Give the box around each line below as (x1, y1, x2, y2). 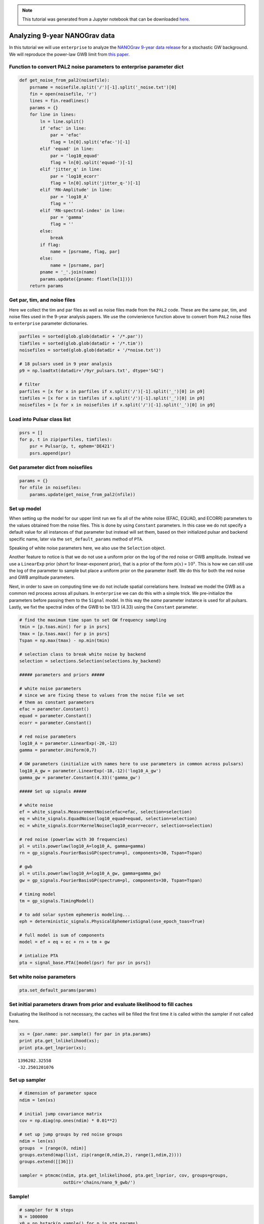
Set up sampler (9, 1076, 46, 1083)
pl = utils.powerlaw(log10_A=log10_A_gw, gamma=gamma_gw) (19, 871, 161, 876)
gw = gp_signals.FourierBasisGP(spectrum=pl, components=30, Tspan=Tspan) (19, 877, 203, 883)
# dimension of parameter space (19, 1090, 97, 1096)
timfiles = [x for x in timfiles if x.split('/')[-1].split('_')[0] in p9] (19, 395, 205, 401)
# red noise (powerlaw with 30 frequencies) (19, 836, 128, 842)
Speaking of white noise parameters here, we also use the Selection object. (9, 545, 166, 551)
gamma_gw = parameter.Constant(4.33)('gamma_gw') (19, 775, 141, 780)
